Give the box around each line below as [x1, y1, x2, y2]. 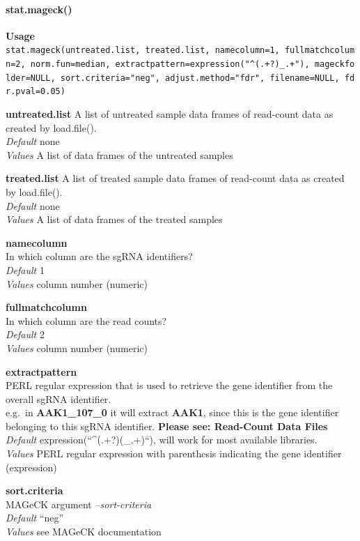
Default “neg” [6, 510, 64, 525]
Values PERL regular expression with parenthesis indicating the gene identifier [6, 446, 342, 461]
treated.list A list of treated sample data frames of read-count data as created [6, 171, 345, 185]
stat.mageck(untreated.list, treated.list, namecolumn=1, [6, 45, 280, 56]
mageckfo [314, 59, 355, 70]
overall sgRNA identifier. [6, 391, 111, 406]
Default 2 [6, 327, 45, 342]
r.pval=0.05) [6, 86, 65, 97]
